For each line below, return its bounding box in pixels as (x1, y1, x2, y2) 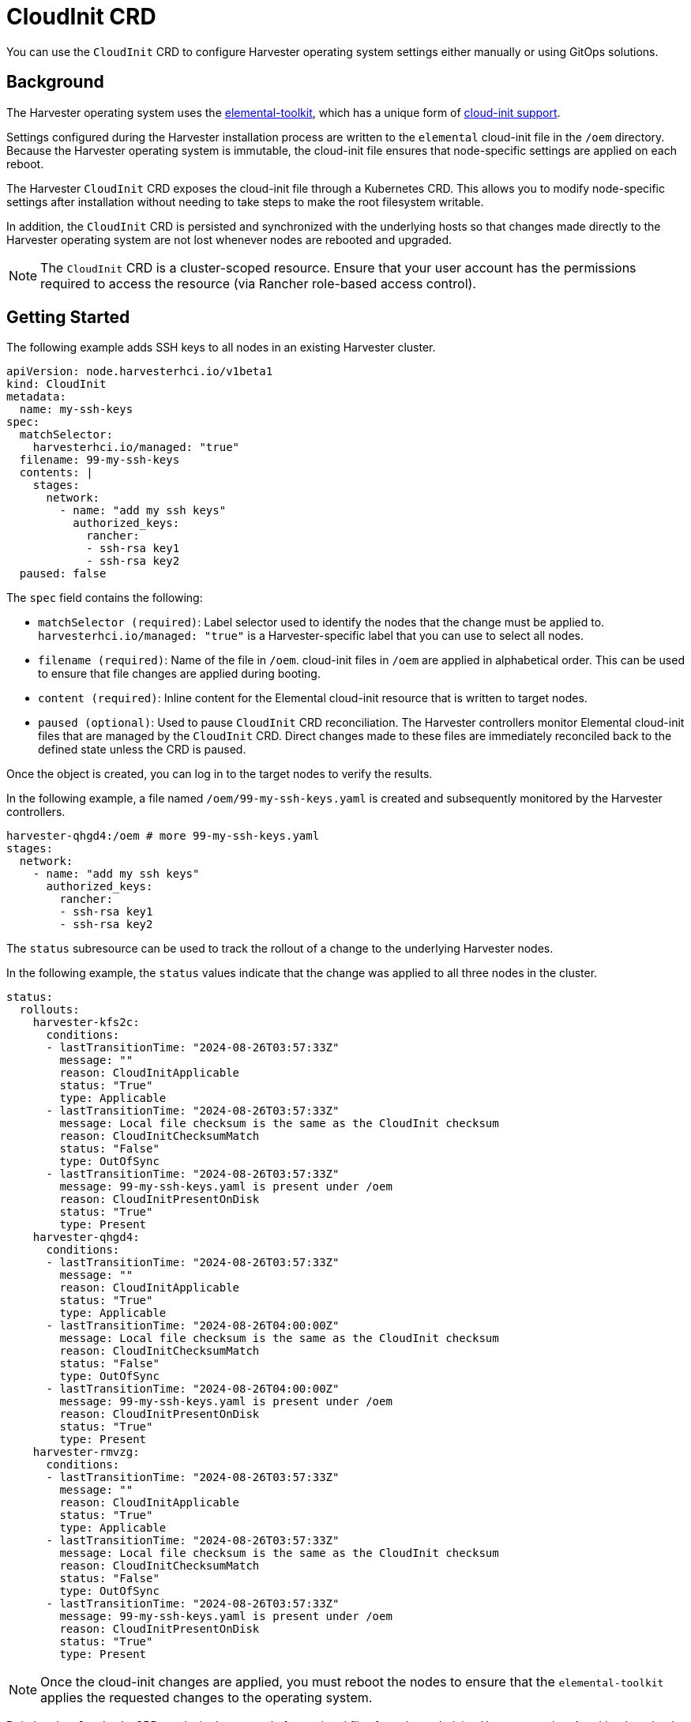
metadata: (6, 390, 66, 404)
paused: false (19, 567, 107, 581)
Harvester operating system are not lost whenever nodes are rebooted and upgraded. (6, 232, 453, 246)
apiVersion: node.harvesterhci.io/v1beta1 (6, 365, 273, 378)
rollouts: (19, 1003, 80, 1017)
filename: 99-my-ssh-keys (19, 453, 180, 467)
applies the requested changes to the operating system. (40, 1690, 373, 1706)
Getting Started (6, 307, 130, 328)
